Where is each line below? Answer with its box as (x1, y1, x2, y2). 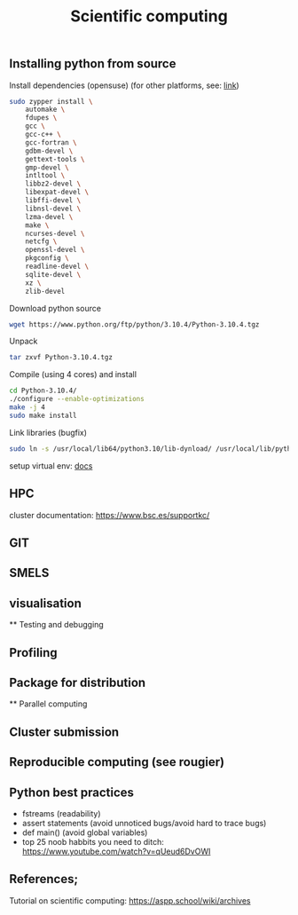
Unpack (9, 335, 38, 347)
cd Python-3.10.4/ (9, 386, 77, 396)
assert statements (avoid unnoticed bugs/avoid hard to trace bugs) (21, 817, 267, 828)
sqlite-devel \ (25, 270, 82, 279)
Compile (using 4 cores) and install (9, 369, 137, 380)
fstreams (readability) (21, 808, 101, 818)
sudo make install (9, 411, 77, 420)
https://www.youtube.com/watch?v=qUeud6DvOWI (21, 846, 211, 856)
